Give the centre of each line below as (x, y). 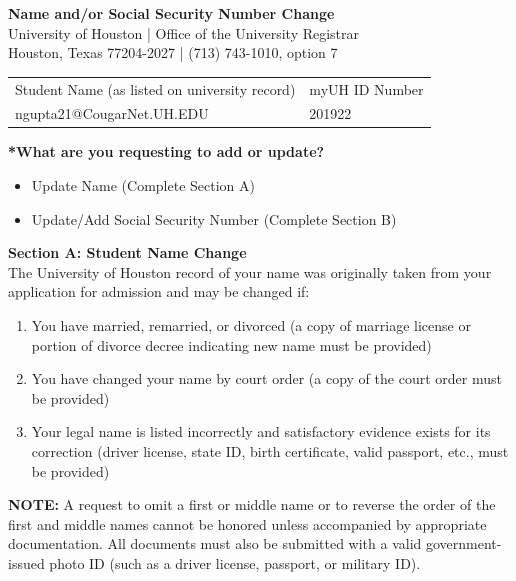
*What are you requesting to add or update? (166, 151)
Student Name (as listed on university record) (155, 88)
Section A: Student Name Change (127, 252)
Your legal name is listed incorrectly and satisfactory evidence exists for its (261, 431)
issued (26, 562)
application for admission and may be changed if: (159, 291)
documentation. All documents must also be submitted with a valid (215, 543)
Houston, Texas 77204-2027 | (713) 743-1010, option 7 (173, 52)
